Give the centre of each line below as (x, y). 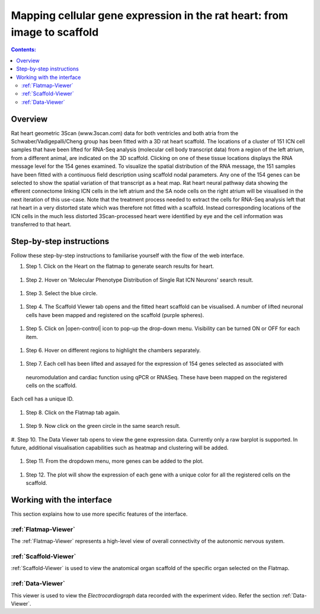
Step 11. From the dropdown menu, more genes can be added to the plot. (115, 461)
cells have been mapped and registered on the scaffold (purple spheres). (115, 315)
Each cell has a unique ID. (42, 399)
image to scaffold (55, 32)
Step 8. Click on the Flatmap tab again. (73, 412)
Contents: (24, 50)
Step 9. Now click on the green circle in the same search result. (103, 426)
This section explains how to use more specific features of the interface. (99, 514)
